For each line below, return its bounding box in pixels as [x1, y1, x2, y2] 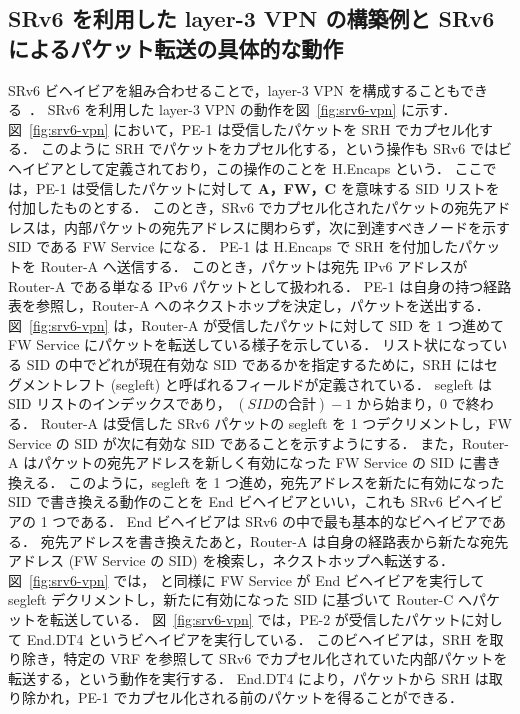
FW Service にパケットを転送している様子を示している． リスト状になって [8, 334, 494, 355]
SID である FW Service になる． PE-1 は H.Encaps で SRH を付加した [8, 236, 459, 257]
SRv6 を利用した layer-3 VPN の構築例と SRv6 [8, 3, 495, 34]
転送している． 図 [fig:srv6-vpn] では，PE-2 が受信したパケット [49, 609, 461, 630]
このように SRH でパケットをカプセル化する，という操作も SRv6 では [40, 138, 498, 159]
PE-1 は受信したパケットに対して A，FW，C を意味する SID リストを [35, 177, 500, 198]
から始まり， [356, 393, 440, 414]
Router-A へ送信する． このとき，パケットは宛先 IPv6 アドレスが [40, 255, 468, 276]
